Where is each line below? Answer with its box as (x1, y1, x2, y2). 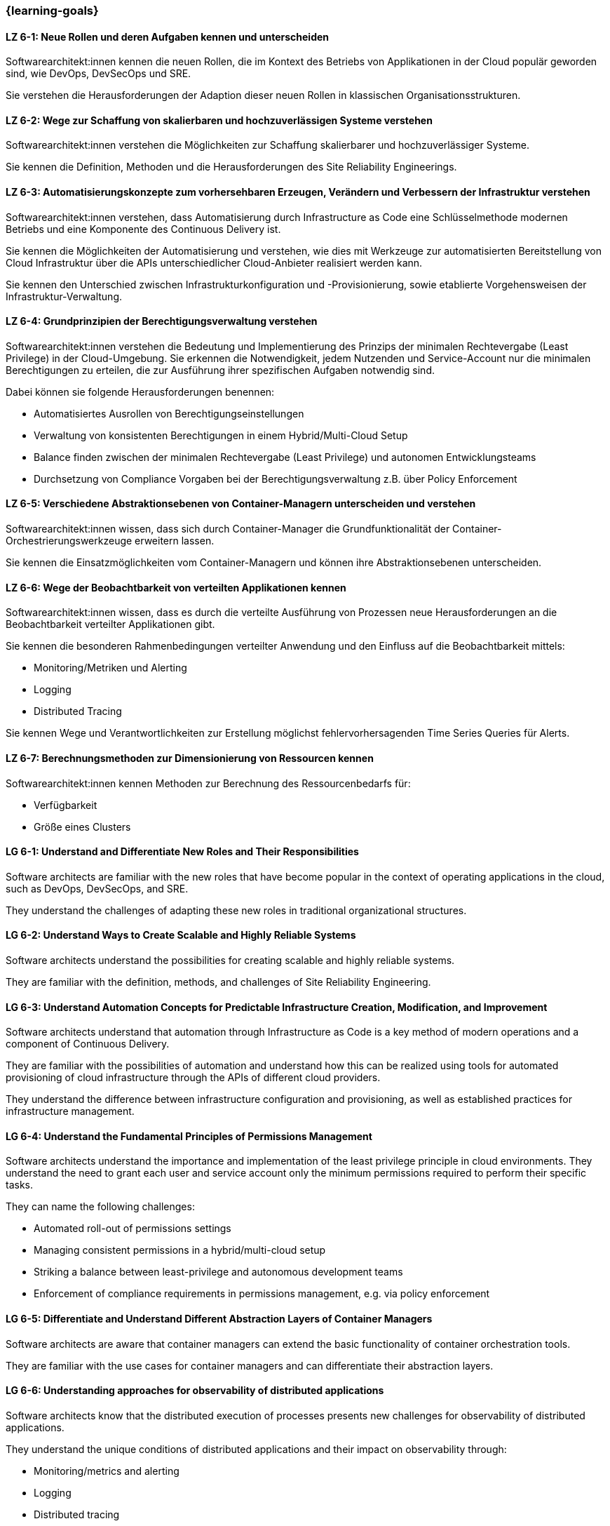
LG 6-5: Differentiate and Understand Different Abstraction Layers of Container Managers (6, 1313, 433, 1325)
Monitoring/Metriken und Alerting (34, 662, 187, 674)
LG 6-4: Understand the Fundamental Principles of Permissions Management (6, 1130, 372, 1142)
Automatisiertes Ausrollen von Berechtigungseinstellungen (34, 407, 304, 420)
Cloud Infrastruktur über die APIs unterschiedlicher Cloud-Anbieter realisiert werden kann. (6, 256, 423, 269)
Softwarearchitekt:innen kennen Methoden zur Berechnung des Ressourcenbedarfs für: (6, 777, 411, 789)
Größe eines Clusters (34, 820, 131, 833)
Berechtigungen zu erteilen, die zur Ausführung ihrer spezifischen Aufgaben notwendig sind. (6, 363, 435, 376)
